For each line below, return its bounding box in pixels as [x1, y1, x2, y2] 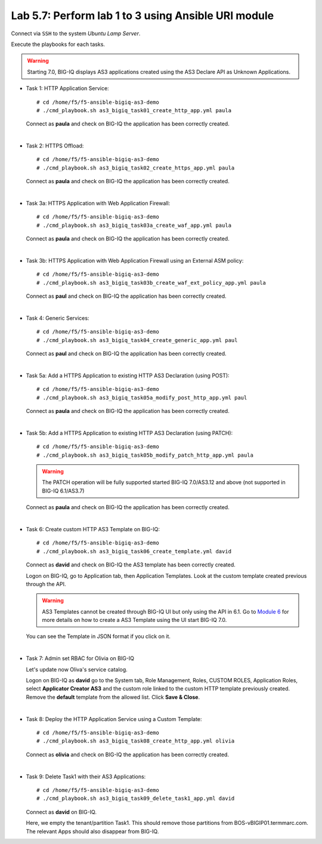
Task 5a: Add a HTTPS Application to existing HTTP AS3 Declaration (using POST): [26, 372, 230, 379]
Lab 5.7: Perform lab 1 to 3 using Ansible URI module [11, 9, 274, 22]
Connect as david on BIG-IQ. [26, 808, 97, 815]
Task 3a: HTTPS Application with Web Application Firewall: [26, 200, 171, 207]
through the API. [26, 580, 66, 587]
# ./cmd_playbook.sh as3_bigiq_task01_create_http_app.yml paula [36, 107, 232, 113]
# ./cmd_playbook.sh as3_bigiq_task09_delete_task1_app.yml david [36, 795, 235, 802]
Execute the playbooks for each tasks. [11, 41, 106, 48]
